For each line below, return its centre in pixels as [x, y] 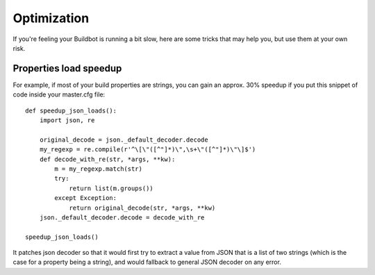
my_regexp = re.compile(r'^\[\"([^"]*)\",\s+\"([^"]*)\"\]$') [148, 150]
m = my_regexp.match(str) [98, 169]
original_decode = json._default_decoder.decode [124, 140]
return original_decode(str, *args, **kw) [142, 208]
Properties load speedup [67, 68]
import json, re [67, 120]
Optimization [51, 18]
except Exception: [86, 198]
